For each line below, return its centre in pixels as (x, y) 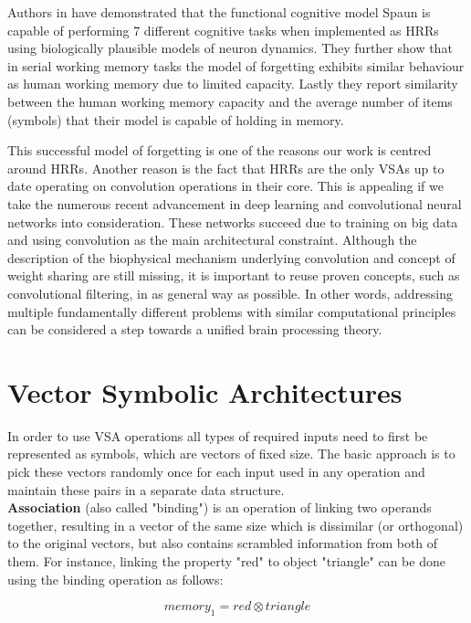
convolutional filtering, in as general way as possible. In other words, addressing (230, 293)
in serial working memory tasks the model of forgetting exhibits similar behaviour (236, 65)
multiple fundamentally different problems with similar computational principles (232, 311)
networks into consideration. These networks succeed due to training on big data (233, 222)
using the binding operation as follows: (115, 579)
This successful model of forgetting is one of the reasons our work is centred (220, 150)
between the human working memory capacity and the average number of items (230, 101)
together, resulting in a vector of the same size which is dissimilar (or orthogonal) (235, 525)
